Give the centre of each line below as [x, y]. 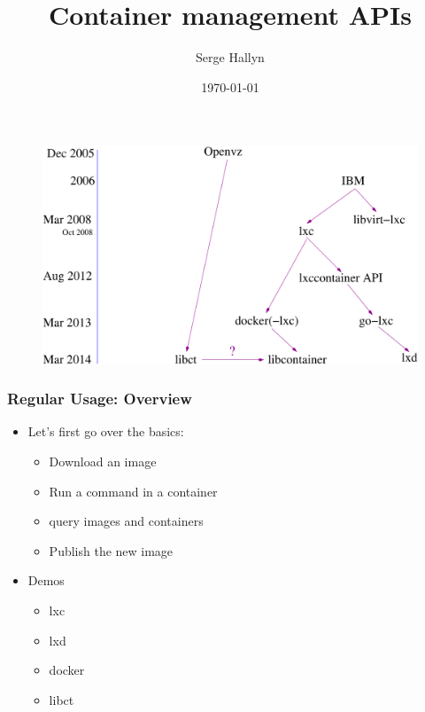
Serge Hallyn [230, 57]
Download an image [103, 462]
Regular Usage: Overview [100, 399]
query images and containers [126, 521]
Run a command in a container [133, 491]
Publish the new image [111, 550]
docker [67, 670]
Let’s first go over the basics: [106, 431]
